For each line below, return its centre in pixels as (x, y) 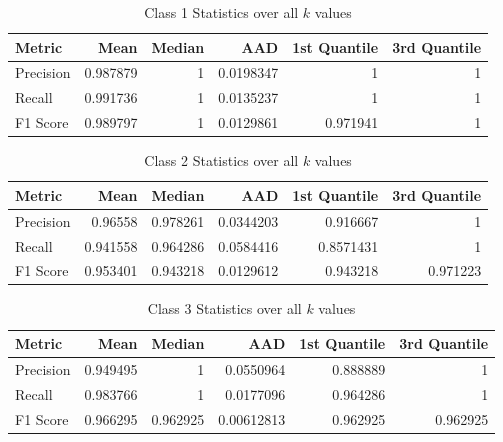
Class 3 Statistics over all (224, 308)
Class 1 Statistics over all (221, 12)
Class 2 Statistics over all (221, 160)
